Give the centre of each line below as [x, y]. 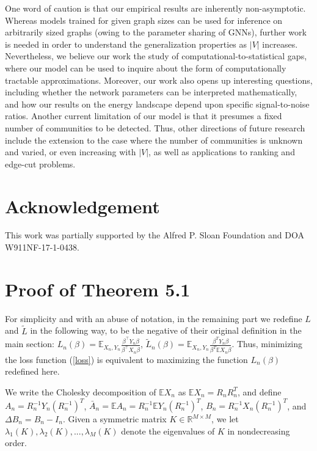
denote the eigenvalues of [168, 431]
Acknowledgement [82, 206]
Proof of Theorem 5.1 [98, 289]
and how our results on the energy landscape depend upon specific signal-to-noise [157, 104]
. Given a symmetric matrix [115, 419]
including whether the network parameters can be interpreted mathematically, [151, 92]
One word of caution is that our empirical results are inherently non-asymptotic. [155, 8]
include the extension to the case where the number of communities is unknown [154, 140]
